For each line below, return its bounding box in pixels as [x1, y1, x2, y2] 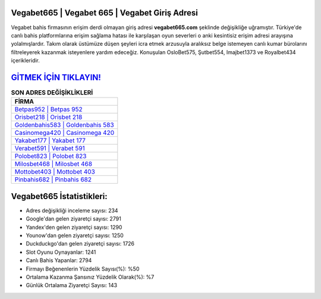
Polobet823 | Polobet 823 [14, 152, 87, 160]
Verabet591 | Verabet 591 [14, 144, 86, 153]
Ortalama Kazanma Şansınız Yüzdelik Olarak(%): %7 [26, 273, 155, 281]
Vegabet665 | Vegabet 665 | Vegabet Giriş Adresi [11, 8, 199, 18]
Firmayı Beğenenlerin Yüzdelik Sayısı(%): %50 [26, 265, 140, 272]
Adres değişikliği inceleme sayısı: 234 [26, 207, 118, 214]
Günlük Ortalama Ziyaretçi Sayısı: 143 [26, 282, 118, 289]
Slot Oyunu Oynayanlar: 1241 [26, 248, 96, 256]
